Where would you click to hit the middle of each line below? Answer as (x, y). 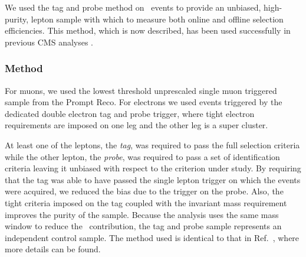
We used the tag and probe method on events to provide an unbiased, (133, 7)
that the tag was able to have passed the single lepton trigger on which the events (153, 179)
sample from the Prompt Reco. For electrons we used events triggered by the (144, 102)
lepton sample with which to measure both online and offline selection (157, 19)
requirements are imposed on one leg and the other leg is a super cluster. (136, 125)
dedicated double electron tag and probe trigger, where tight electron (130, 113)
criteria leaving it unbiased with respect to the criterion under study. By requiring (153, 168)
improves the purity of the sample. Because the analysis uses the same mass (142, 214)
